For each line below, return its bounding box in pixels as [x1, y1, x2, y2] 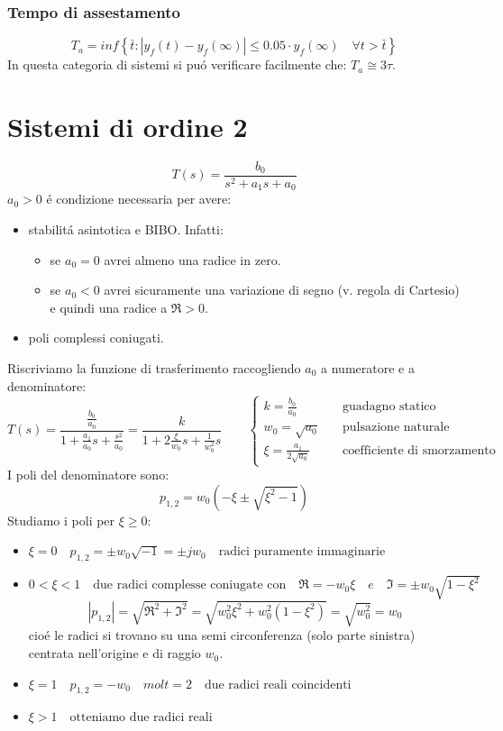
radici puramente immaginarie [218, 545, 386, 559]
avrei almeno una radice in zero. [104, 250, 281, 269]
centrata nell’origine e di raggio [28, 644, 201, 662]
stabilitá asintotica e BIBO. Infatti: [28, 220, 224, 239]
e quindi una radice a [50, 297, 168, 316]
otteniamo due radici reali [69, 711, 213, 725]
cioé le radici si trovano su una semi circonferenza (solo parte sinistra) [28, 626, 416, 644]
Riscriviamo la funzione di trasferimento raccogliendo [7, 359, 301, 378]
